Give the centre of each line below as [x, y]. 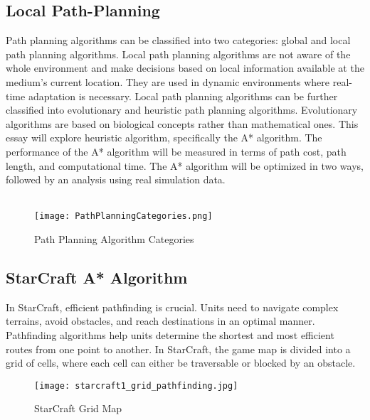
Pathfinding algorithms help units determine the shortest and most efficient [170, 334]
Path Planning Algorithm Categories [114, 238]
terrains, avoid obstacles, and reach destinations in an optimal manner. [160, 321]
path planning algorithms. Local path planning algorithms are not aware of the [178, 54]
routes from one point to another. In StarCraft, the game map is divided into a [178, 349]
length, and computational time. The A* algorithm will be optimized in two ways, [185, 165]
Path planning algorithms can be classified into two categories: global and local [178, 40]
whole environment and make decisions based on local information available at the [185, 68]
